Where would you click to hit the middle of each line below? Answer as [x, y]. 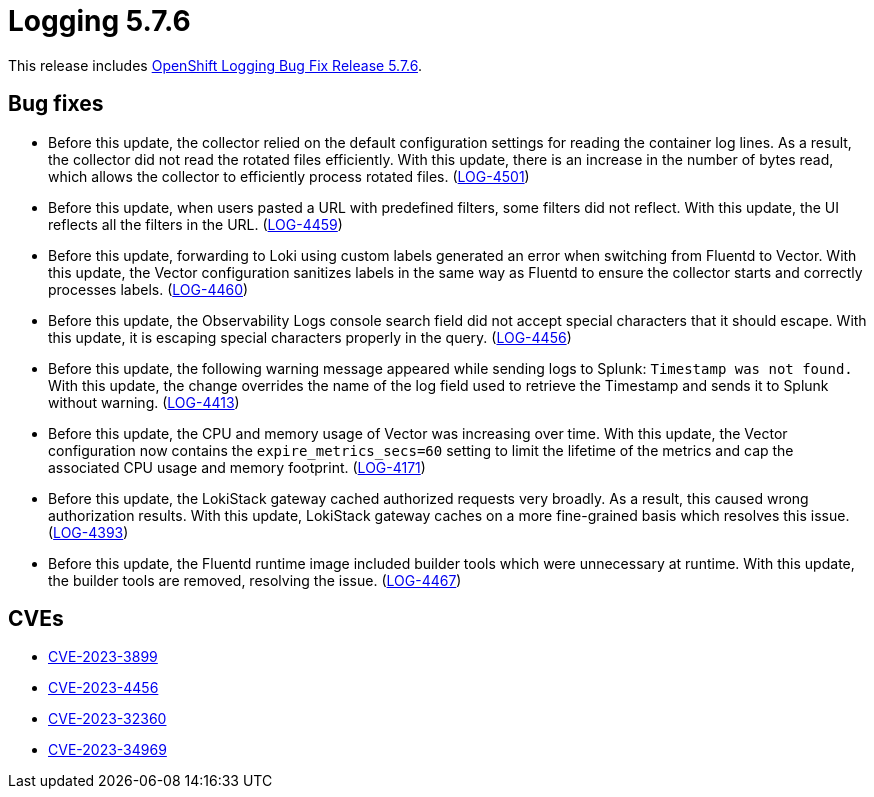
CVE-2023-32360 [107, 719]
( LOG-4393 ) [88, 532]
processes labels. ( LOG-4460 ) [148, 289]
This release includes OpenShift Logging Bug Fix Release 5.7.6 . [215, 65]
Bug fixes [56, 104]
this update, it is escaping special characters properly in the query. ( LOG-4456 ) [310, 337]
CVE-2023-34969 [107, 750]
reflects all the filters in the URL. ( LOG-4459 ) [195, 224]
